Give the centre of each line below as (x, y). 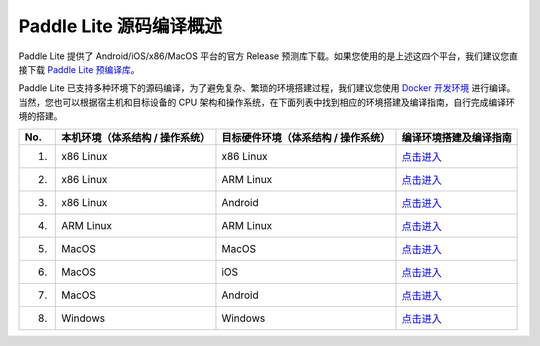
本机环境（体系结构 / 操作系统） (135, 137)
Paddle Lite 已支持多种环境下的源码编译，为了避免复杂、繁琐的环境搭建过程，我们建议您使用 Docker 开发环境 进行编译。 (267, 88)
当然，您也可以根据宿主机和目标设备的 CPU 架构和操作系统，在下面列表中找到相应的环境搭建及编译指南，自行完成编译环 (266, 102)
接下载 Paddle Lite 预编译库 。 (79, 69)
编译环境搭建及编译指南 (456, 137)
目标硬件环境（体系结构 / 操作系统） (306, 137)
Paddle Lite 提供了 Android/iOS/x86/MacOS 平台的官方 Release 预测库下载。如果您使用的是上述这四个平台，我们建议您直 (268, 56)
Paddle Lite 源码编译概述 (120, 26)
